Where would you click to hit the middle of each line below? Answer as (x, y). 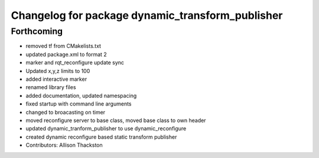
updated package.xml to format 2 (66, 54)
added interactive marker (56, 79)
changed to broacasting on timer (66, 112)
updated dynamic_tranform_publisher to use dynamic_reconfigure (106, 129)
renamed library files (51, 87)
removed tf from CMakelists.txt (64, 46)
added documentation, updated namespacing (81, 96)
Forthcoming (37, 31)
